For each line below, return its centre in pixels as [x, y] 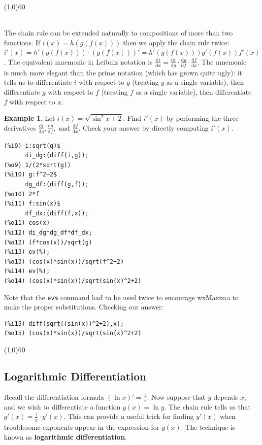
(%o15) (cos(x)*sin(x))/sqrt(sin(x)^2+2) [73, 333]
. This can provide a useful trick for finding [129, 416]
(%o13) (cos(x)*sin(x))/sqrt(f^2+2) [64, 261]
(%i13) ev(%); [27, 252]
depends [226, 396]
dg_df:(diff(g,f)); [57, 184]
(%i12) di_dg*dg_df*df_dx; [48, 232]
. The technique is [208, 427]
